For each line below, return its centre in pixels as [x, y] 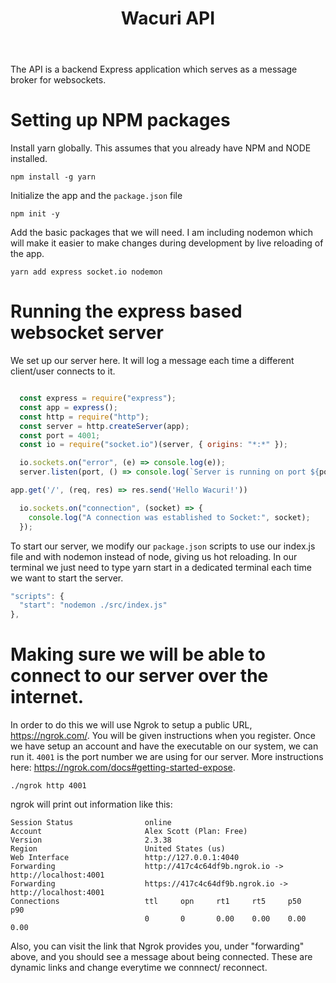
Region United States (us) [118, 849]
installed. [29, 159]
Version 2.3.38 [91, 840]
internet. [47, 697]
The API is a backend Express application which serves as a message [154, 69]
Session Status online [91, 823]
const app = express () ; [68, 407]
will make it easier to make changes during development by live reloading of [167, 243]
